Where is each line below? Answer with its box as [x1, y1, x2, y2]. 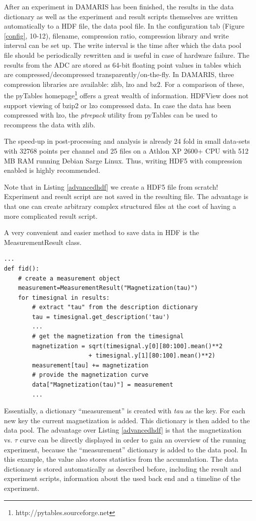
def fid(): [4, 265, 39, 272]
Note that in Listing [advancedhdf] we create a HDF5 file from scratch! [4, 181, 218, 192]
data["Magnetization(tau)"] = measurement [32, 381, 173, 389]
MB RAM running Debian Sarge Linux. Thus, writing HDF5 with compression [4, 155, 242, 165]
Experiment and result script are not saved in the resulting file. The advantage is [4, 191, 249, 201]
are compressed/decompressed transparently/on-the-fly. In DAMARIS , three [4, 69, 234, 80]
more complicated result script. [4, 210, 98, 221]
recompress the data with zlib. [4, 119, 96, 129]
